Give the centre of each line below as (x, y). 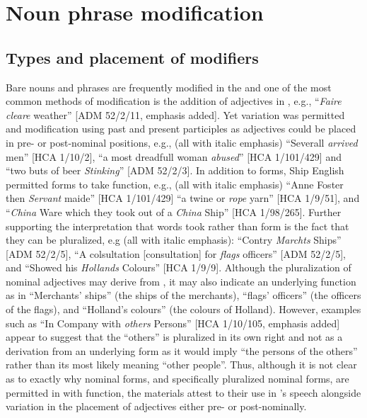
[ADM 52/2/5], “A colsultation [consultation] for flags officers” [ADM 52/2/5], (176, 253)
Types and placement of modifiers (132, 57)
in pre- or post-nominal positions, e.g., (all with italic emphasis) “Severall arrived (182, 142)
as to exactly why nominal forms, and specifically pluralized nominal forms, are (177, 379)
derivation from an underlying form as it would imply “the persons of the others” (182, 350)
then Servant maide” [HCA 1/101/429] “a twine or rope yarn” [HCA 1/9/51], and (183, 198)
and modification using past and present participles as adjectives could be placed (181, 129)
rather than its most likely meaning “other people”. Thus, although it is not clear (181, 365)
